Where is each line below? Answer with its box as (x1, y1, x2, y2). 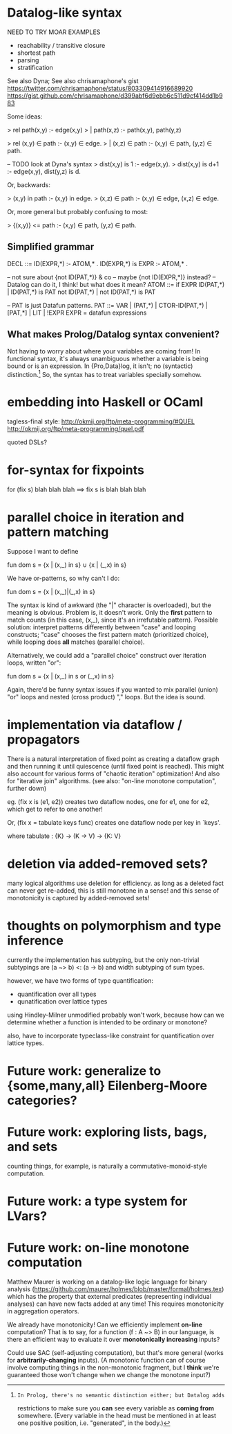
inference (7, 933, 64, 949)
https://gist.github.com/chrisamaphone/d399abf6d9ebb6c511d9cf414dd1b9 (7, 91, 223, 100)
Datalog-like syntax (7, 5, 122, 21)
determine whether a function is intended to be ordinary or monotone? (7, 1017, 208, 1026)
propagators (7, 732, 80, 748)
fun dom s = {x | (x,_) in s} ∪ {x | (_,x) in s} (7, 561, 127, 569)
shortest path (17, 49, 56, 57)
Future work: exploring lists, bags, (7, 1124, 207, 1140)
